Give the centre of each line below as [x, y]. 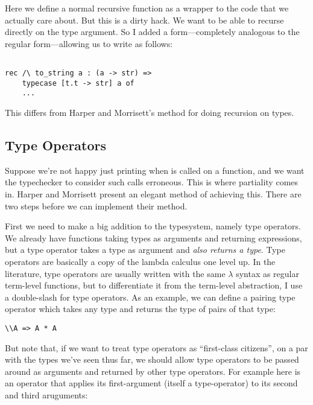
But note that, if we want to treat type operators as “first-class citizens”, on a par [156, 347]
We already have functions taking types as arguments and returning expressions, [153, 238]
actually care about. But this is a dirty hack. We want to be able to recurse [144, 20]
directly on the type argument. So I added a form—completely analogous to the [152, 32]
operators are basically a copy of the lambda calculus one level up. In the [140, 261]
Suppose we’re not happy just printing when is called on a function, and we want [155, 170]
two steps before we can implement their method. [96, 206]
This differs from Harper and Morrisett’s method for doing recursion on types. [150, 112]
